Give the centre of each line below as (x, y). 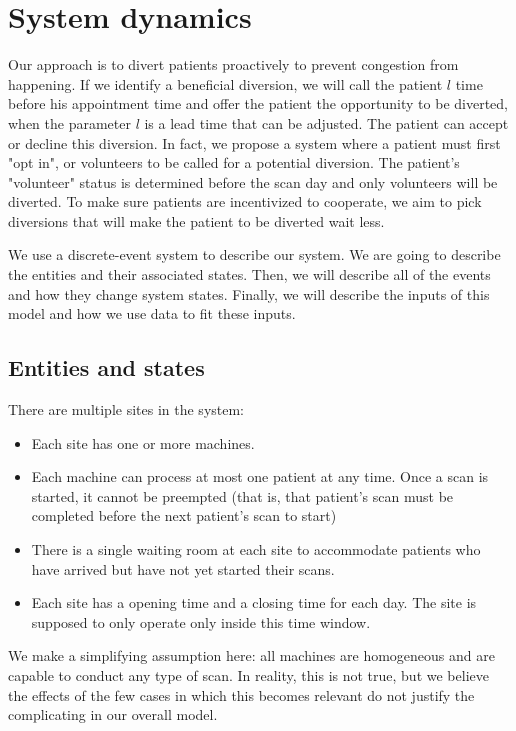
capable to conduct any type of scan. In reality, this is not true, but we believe (248, 674)
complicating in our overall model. (113, 714)
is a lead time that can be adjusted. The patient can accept (326, 122)
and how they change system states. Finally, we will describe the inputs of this (249, 293)
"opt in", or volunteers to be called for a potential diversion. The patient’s (234, 162)
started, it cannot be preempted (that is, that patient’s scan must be (242, 495)
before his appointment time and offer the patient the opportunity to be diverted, (258, 103)
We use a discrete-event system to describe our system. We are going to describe (254, 254)
